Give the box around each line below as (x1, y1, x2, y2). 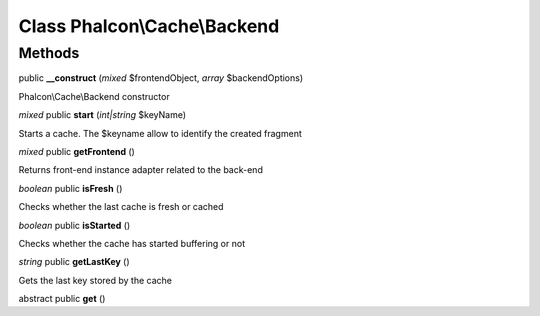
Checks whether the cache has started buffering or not (18, 237, 245, 249)
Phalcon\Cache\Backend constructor (18, 90, 170, 102)
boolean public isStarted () (18, 219, 131, 231)
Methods (18, 44, 80, 62)
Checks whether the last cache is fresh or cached (18, 201, 224, 213)
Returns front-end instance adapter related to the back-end (18, 164, 264, 176)
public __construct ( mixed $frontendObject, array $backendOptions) (18, 72, 304, 84)
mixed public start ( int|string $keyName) (18, 109, 187, 121)
